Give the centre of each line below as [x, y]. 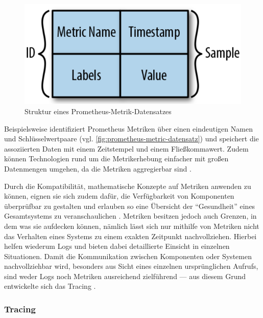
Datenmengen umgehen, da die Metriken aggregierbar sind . [98, 168]
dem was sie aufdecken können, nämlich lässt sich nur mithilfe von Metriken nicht [132, 226]
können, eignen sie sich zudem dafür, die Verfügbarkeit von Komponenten [119, 196]
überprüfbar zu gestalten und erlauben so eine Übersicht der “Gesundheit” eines [130, 206]
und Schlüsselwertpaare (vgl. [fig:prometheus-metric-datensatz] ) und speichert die [131, 139]
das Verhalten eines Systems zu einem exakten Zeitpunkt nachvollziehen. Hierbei [130, 236]
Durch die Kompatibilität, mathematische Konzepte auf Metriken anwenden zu [128, 186]
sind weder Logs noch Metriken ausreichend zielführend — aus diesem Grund [125, 276]
